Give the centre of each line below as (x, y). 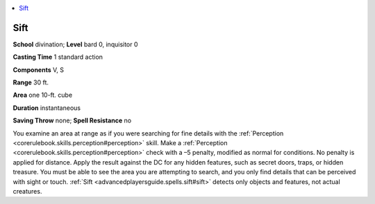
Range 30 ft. (31, 82)
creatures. (27, 191)
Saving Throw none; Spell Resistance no (72, 120)
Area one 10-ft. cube (43, 95)
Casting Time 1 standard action (58, 57)
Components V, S (38, 70)
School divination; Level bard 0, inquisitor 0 (75, 44)
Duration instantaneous (47, 108)
